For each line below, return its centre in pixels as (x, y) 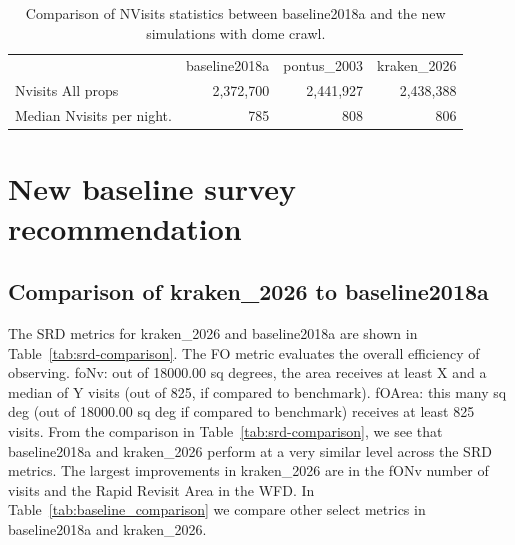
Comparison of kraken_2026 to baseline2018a (248, 291)
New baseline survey (152, 188)
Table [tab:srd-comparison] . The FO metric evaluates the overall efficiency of (244, 352)
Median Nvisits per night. (93, 115)
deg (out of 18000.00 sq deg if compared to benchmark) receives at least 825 (241, 411)
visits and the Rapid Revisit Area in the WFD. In (161, 489)
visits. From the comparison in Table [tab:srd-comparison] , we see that (225, 430)
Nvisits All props (67, 90)
